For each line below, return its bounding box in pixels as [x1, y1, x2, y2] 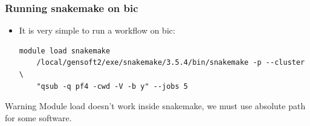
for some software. [5, 111, 72, 124]
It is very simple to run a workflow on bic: [19, 24, 175, 37]
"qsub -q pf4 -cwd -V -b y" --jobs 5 [36, 82, 188, 91]
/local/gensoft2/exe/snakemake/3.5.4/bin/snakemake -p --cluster [36, 58, 305, 67]
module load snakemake [19, 46, 111, 55]
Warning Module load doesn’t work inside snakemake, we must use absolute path [5, 100, 306, 112]
